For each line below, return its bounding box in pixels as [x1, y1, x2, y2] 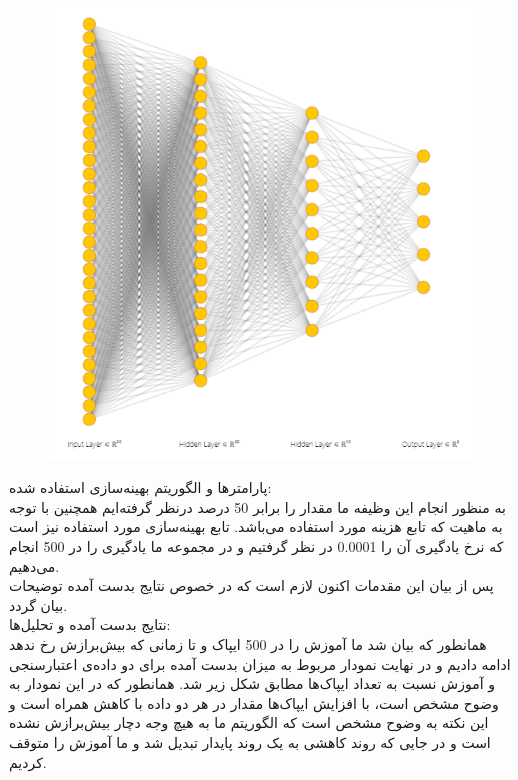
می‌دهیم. [9, 555, 60, 576]
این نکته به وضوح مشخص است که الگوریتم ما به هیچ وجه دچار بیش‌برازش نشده [9, 712, 489, 733]
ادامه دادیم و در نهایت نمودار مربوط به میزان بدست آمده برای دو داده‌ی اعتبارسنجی [9, 653, 511, 674]
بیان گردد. [9, 594, 68, 615]
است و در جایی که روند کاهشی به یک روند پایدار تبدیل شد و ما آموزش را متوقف [9, 731, 491, 752]
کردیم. [9, 751, 47, 772]
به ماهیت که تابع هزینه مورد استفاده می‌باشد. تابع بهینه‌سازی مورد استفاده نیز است [9, 516, 503, 537]
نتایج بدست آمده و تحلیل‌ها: [9, 614, 171, 635]
